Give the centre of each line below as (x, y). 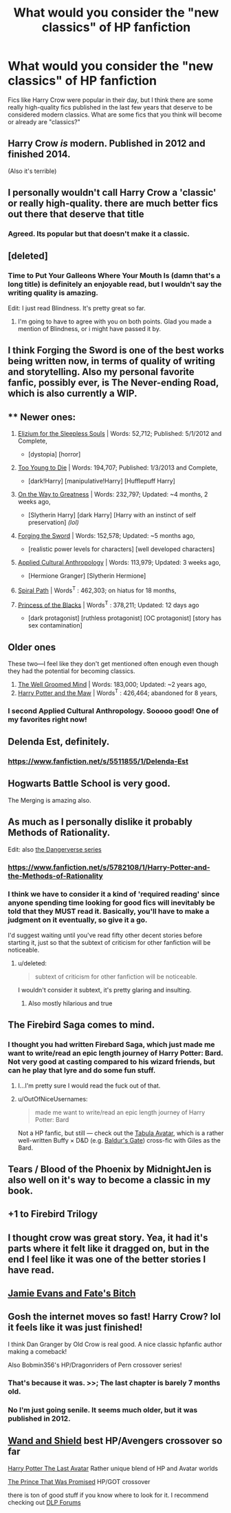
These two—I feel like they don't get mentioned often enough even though (113, 664)
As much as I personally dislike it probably (100, 822)
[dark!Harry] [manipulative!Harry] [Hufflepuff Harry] (102, 481)
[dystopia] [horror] (54, 454)
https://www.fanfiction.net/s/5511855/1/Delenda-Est (98, 761)
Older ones (32, 647)
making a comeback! (37, 1351)
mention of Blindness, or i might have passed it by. (89, 328)
